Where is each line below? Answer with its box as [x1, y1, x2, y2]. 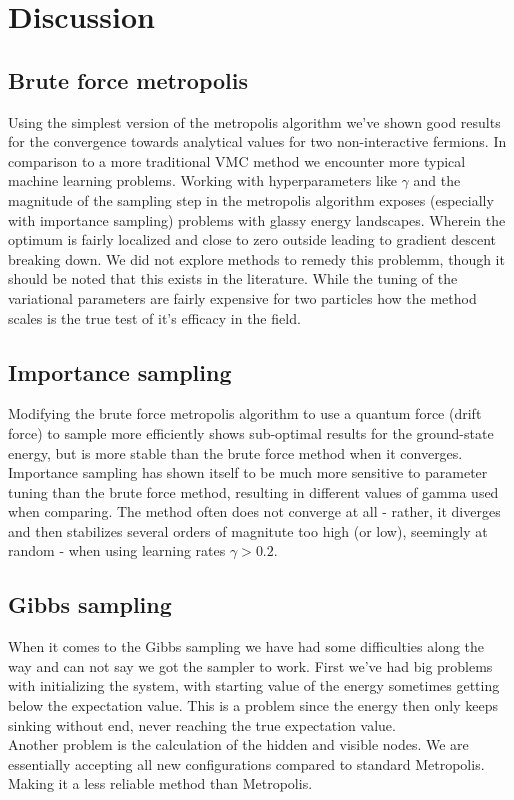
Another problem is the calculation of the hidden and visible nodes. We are [8, 734, 469, 755]
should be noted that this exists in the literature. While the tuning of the [8, 268, 458, 289]
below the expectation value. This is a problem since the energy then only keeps [8, 695, 498, 716]
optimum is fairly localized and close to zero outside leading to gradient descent [8, 229, 497, 250]
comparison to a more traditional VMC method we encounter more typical [8, 150, 466, 171]
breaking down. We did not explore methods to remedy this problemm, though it [8, 248, 505, 269]
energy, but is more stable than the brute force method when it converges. [8, 442, 463, 463]
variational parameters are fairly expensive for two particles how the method [8, 287, 477, 308]
